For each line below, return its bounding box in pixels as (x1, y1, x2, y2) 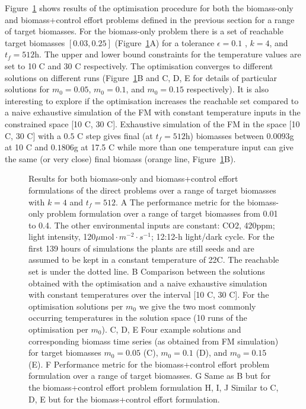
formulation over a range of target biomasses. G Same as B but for (28, 369, 271, 382)
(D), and (196, 346, 228, 359)
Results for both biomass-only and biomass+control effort (28, 172, 238, 185)
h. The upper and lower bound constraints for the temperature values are (34, 48, 301, 60)
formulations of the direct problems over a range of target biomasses (28, 183, 276, 196)
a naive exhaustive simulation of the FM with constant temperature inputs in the (5, 106, 301, 118)
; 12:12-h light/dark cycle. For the (151, 230, 275, 243)
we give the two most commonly (139, 299, 256, 312)
